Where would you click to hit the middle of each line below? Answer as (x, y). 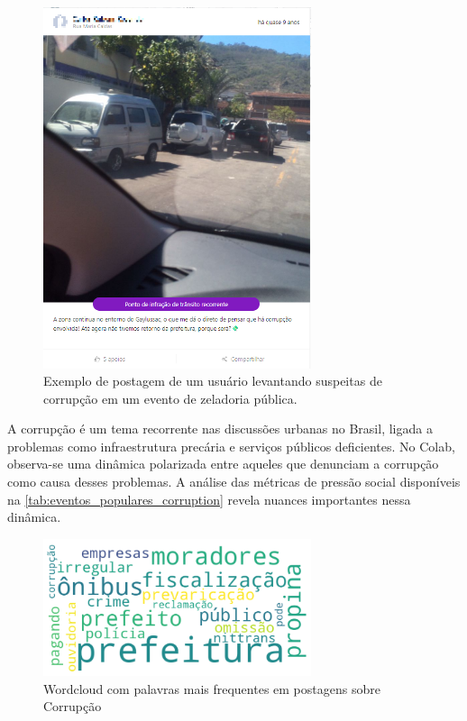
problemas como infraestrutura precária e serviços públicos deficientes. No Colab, (231, 446)
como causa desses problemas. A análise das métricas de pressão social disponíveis (234, 482)
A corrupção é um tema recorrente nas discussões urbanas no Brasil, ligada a (220, 429)
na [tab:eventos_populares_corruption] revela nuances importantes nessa (209, 499)
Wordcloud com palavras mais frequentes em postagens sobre (212, 688)
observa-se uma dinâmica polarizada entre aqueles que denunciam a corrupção (223, 464)
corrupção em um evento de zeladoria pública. (170, 398)
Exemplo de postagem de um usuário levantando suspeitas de (213, 381)
